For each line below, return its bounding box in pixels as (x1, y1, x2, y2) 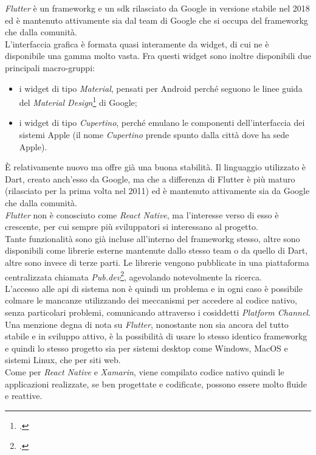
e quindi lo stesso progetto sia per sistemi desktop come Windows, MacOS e (5, 341, 288, 354)
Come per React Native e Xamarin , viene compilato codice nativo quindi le (5, 365, 284, 378)
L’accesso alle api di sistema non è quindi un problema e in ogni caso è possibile (5, 282, 303, 294)
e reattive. (5, 389, 43, 402)
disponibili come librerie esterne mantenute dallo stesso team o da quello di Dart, (5, 244, 308, 257)
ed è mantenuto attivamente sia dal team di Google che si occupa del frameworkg (5, 13, 308, 26)
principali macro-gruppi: (5, 61, 95, 74)
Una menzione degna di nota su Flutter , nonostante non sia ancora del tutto (5, 318, 289, 330)
